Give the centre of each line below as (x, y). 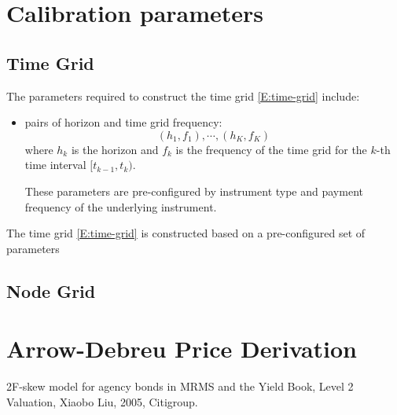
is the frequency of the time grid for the (271, 149)
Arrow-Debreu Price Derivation (182, 349)
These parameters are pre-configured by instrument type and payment (194, 191)
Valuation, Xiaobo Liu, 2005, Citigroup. (102, 401)
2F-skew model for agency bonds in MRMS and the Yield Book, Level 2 (180, 386)
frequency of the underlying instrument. (121, 206)
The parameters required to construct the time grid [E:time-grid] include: (183, 95)
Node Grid (51, 290)
